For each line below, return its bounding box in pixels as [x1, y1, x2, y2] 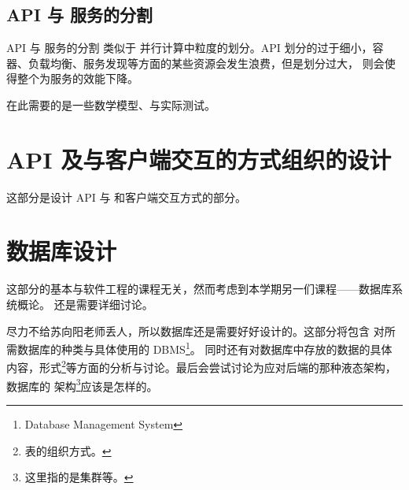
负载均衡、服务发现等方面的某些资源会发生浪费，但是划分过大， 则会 [28, 54, 385, 71]
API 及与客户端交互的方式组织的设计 [6, 143, 392, 175]
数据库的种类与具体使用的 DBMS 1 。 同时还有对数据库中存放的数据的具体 [17, 339, 392, 357]
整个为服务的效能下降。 [17, 70, 138, 87]
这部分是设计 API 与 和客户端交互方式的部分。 [6, 188, 247, 205]
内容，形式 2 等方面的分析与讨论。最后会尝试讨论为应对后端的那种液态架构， [6, 357, 396, 376]
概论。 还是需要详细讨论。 [17, 296, 153, 313]
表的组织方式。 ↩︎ [24, 442, 112, 458]
